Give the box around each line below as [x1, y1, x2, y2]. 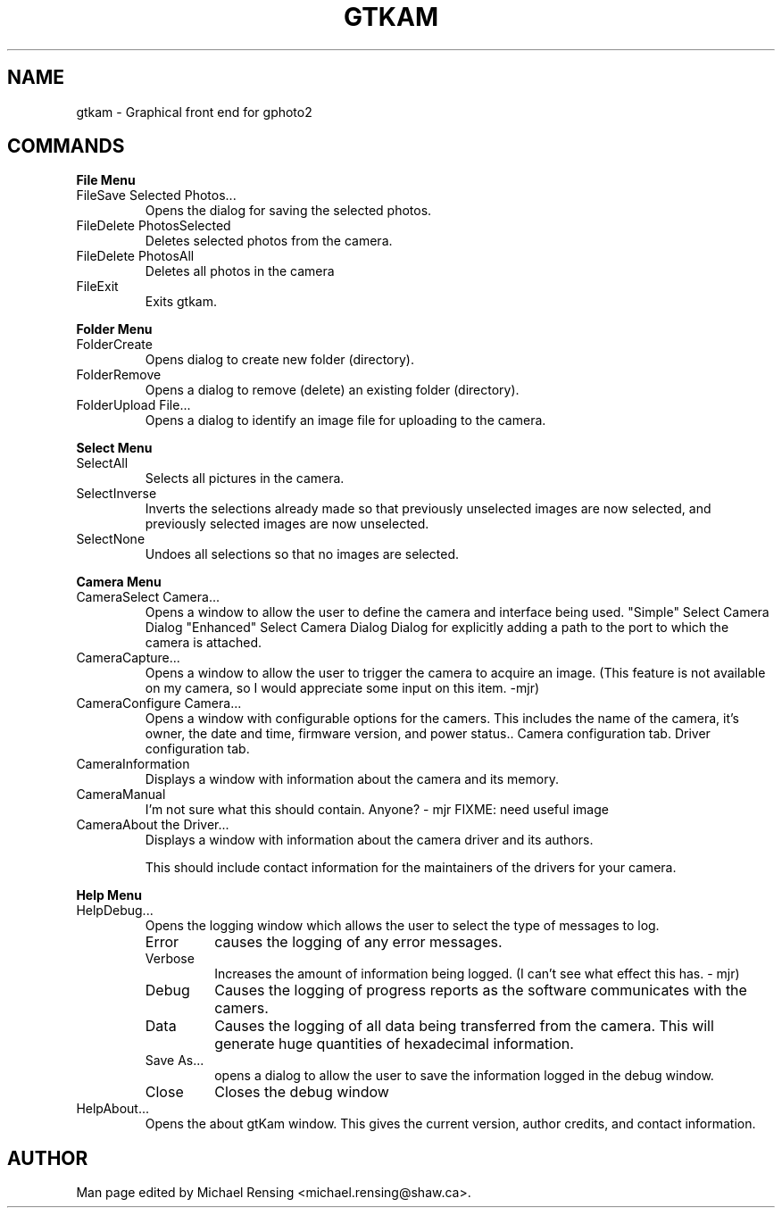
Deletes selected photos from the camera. [145, 233, 393, 249]
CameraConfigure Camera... [76, 695, 242, 712]
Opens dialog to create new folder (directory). [145, 352, 415, 368]
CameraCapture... [76, 650, 180, 666]
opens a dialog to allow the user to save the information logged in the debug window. [214, 1068, 714, 1084]
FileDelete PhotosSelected [76, 218, 231, 234]
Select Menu [76, 440, 153, 456]
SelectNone [76, 531, 146, 547]
